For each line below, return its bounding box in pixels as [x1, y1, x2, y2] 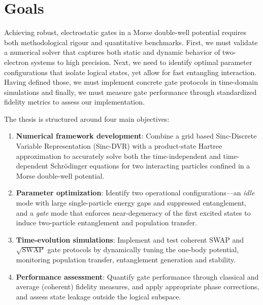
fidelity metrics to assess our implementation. [4, 96, 145, 107]
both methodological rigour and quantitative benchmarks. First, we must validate [4, 37, 258, 47]
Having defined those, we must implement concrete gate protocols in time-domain [4, 77, 258, 87]
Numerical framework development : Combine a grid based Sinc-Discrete [16, 130, 257, 141]
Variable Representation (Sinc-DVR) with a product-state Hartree [16, 141, 222, 151]
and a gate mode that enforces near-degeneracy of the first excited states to [16, 207, 251, 218]
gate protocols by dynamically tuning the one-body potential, [47, 244, 239, 255]
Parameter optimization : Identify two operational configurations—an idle [16, 187, 255, 198]
